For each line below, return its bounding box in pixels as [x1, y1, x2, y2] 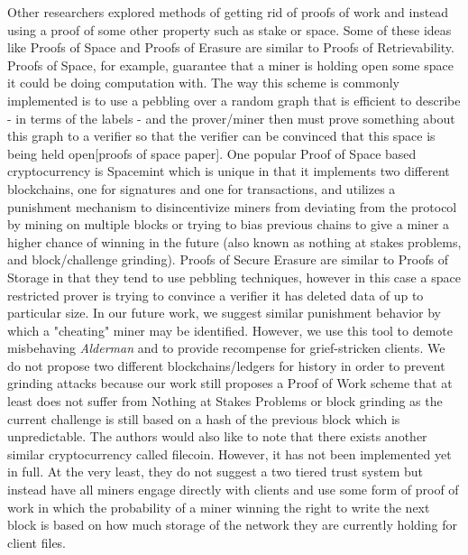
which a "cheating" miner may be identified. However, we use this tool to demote [7, 320, 454, 339]
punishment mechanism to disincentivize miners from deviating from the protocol [7, 197, 457, 216]
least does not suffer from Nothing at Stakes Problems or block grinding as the [7, 392, 443, 411]
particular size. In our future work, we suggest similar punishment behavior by [7, 303, 441, 322]
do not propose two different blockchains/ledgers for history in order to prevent [7, 356, 445, 375]
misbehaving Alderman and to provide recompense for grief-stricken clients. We [7, 338, 445, 357]
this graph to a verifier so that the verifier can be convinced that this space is [7, 126, 436, 145]
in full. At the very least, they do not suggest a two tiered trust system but [7, 462, 423, 481]
